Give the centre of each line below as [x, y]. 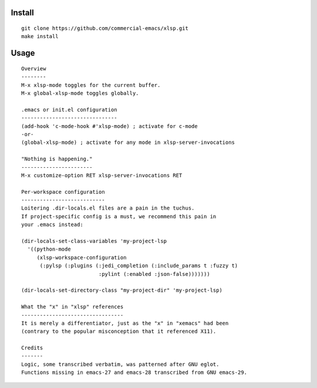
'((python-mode [49, 249]
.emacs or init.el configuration [69, 109]
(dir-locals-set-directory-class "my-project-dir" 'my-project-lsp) [122, 290]
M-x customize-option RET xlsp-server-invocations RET [102, 175]
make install [40, 36]
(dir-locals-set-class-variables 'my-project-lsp [94, 241]
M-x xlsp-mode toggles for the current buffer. [91, 85]
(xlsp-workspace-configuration [82, 257]
